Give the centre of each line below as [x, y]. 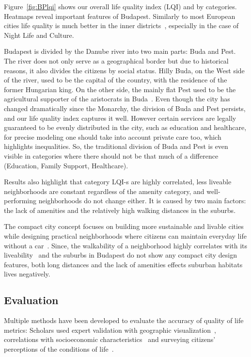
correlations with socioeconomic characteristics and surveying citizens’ [110, 339]
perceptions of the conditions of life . [59, 349]
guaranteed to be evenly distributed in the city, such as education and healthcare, [125, 127]
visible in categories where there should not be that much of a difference [111, 155]
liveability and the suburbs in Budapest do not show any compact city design [120, 255]
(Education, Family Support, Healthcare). [66, 165]
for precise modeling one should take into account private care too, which [113, 137]
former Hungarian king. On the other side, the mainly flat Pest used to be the [120, 89]
